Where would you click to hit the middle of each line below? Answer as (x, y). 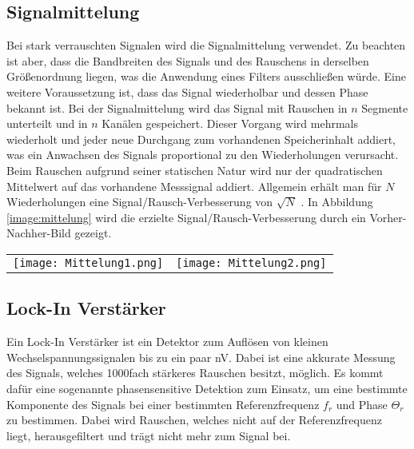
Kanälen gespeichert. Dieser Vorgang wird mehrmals (230, 123)
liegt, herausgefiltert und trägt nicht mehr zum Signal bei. (149, 435)
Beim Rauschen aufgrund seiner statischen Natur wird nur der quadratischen (195, 170)
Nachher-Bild (39, 233)
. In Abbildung (337, 202)
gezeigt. (93, 233)
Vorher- (388, 217)
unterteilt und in (47, 123)
